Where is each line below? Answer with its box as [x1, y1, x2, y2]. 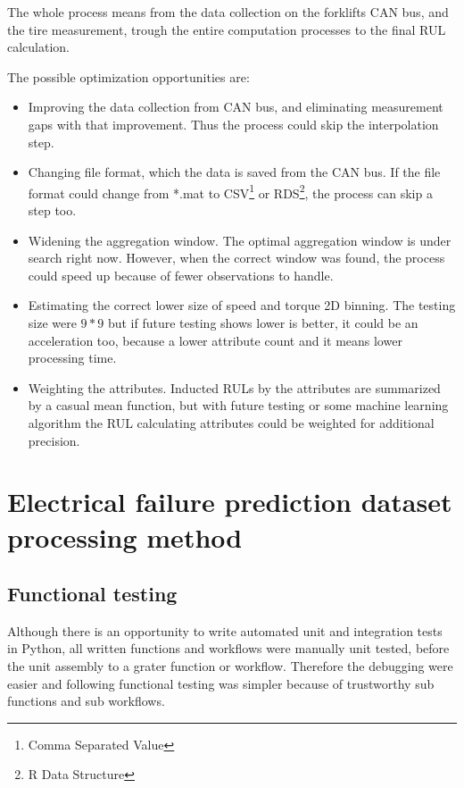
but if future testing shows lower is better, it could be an [107, 313, 418, 331]
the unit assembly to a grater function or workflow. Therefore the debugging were [7, 657, 453, 675]
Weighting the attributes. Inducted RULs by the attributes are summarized [28, 378, 441, 397]
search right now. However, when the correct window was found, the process [28, 248, 445, 267]
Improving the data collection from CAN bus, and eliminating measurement [28, 97, 443, 116]
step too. [28, 201, 77, 219]
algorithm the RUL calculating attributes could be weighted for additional [28, 413, 435, 432]
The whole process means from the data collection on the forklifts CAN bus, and [7, 3, 449, 21]
